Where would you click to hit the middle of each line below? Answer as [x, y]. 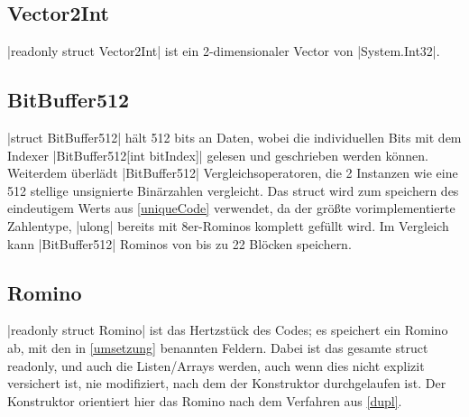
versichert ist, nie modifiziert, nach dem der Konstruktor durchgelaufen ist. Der [227, 383]
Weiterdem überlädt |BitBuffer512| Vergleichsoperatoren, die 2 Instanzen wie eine [233, 173]
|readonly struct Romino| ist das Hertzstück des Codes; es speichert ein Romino [228, 330]
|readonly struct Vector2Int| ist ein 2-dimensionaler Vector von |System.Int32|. [224, 51]
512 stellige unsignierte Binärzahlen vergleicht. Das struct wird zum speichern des [233, 190]
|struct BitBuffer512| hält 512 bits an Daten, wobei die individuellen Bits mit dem [234, 137]
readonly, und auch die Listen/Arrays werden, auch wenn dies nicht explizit [216, 365]
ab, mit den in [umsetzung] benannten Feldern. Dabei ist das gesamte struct [218, 347]
